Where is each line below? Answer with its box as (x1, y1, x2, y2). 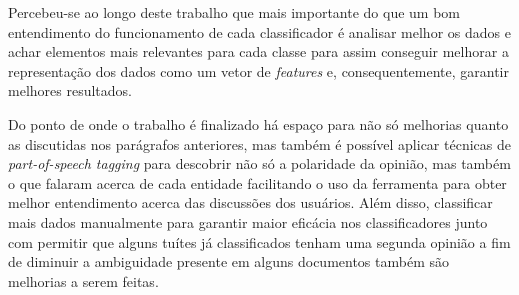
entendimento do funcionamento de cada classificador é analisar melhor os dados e (8, 21, 511, 42)
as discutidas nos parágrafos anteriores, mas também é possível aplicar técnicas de (8, 133, 511, 154)
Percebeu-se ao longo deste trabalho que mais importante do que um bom (8, 2, 461, 22)
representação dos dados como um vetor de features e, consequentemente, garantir (8, 60, 510, 81)
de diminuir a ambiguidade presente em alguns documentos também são (8, 251, 449, 272)
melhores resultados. (8, 80, 132, 101)
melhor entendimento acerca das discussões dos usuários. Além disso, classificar (8, 192, 493, 213)
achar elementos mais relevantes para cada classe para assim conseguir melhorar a (8, 41, 509, 62)
